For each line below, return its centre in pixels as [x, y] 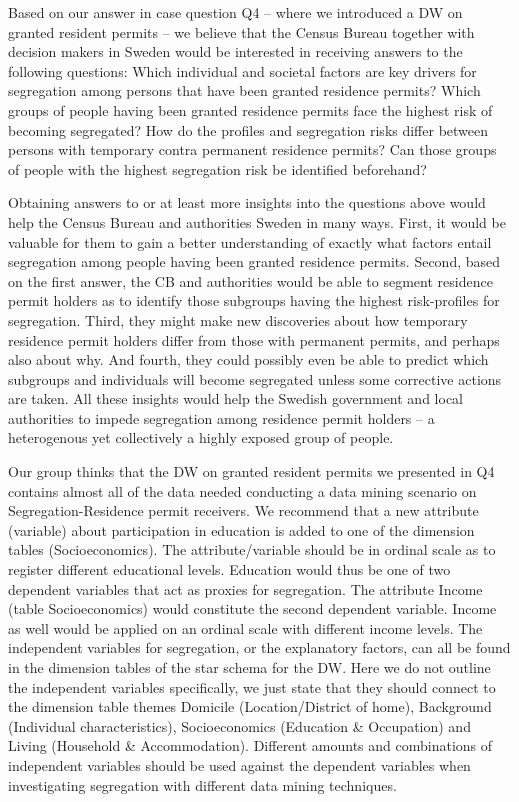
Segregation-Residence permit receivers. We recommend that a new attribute [243, 510]
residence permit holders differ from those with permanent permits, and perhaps [254, 339]
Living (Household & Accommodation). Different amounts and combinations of [250, 745]
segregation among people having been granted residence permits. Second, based [254, 261]
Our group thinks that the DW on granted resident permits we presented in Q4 [251, 471]
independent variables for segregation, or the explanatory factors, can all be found [259, 647]
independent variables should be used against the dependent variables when [239, 764]
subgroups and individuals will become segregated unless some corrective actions [255, 378]
